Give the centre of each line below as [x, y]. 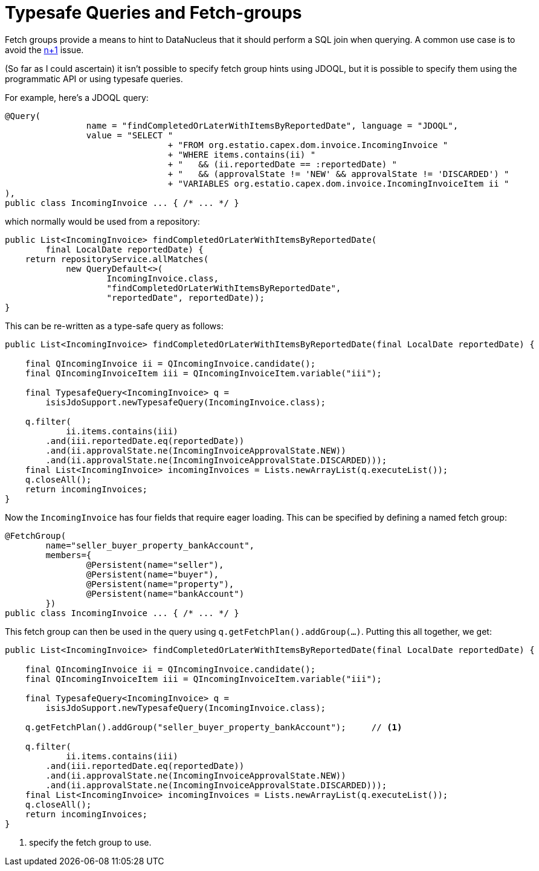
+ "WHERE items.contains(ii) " [242, 154]
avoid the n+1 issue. [44, 50]
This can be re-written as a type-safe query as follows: [114, 326]
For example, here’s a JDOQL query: [77, 97]
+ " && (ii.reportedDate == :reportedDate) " [282, 164]
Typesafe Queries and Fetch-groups [153, 13]
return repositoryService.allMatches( [117, 259]
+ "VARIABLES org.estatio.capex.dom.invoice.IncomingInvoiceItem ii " [338, 183]
